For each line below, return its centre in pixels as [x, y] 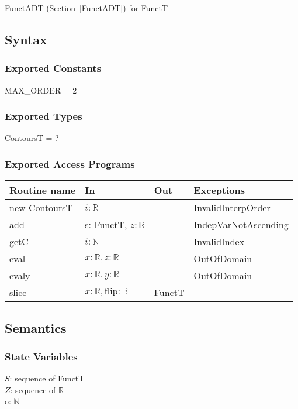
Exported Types [44, 116]
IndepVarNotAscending [241, 225]
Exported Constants [53, 68]
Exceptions [219, 190]
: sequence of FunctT [47, 378]
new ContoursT [41, 208]
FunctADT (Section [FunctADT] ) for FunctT [86, 8]
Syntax [26, 39]
